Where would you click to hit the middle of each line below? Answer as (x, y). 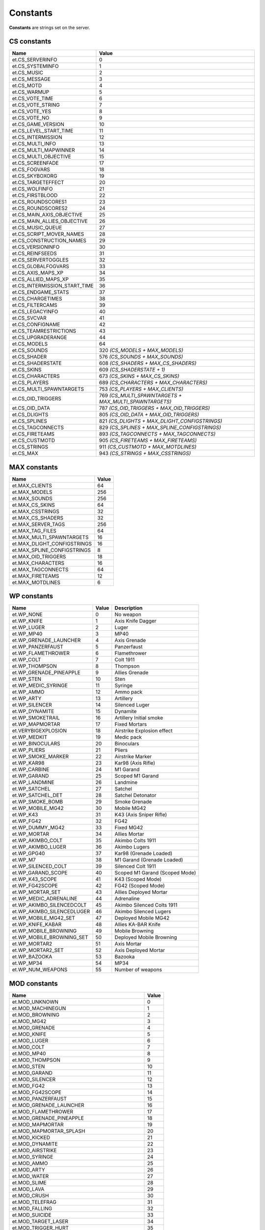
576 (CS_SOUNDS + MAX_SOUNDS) (141, 357)
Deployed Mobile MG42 (142, 918)
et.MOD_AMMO (30, 1163)
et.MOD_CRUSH (30, 1196)
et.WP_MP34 (27, 963)
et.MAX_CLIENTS (32, 486)
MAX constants (34, 467)
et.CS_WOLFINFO (32, 189)
